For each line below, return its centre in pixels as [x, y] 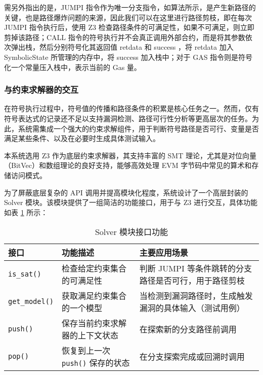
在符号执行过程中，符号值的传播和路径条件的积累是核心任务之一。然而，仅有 [131, 108]
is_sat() [25, 274]
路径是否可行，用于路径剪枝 [192, 281]
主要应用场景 [164, 253]
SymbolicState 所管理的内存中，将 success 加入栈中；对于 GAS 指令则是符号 [128, 57]
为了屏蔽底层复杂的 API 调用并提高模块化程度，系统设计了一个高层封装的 [126, 192]
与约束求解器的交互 [41, 90]
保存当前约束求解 [94, 323]
